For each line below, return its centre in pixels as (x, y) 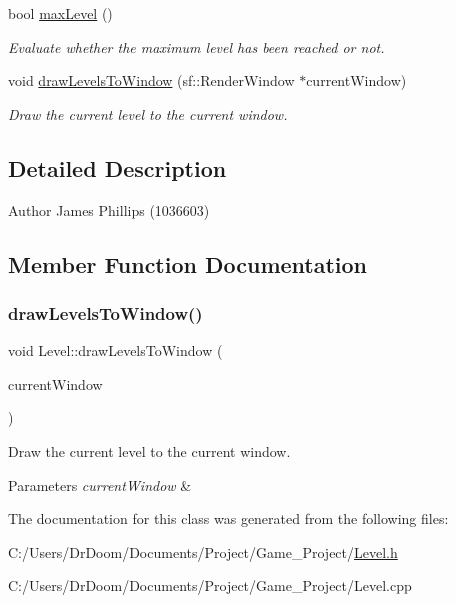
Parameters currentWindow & (100, 484)
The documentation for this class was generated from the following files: (228, 518)
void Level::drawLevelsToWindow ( (115, 350)
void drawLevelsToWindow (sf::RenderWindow (151, 80)
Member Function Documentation (188, 263)
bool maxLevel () (60, 13)
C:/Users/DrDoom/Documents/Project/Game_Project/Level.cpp (210, 585)
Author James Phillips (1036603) (109, 209)
